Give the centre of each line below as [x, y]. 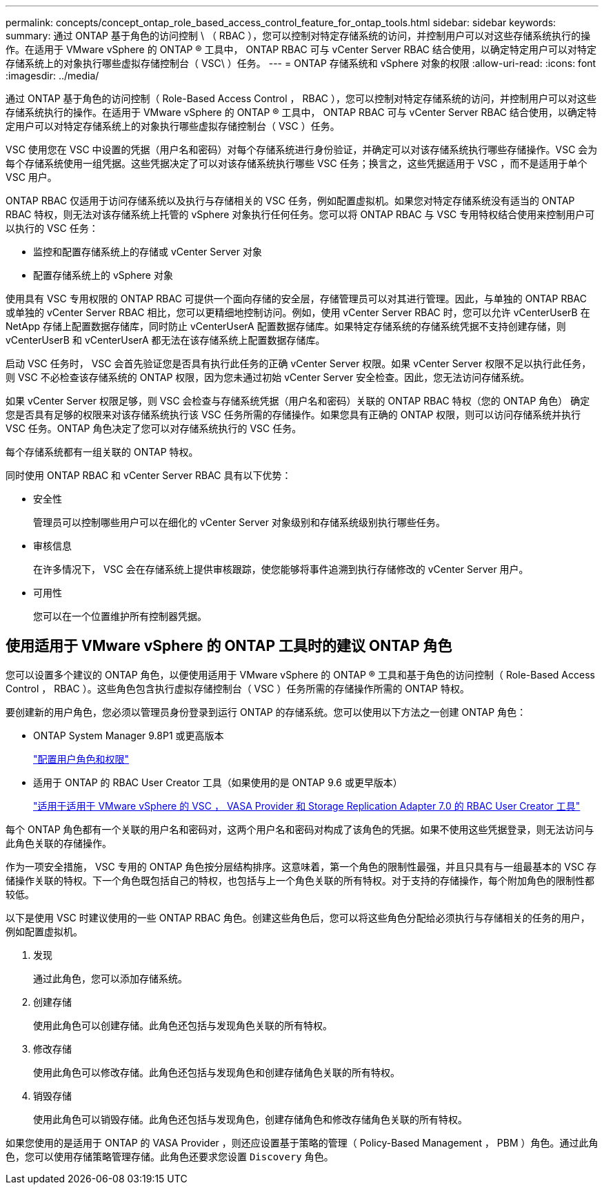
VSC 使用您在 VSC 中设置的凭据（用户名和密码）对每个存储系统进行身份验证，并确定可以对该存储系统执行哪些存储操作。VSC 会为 [302, 149]
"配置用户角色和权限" [81, 759]
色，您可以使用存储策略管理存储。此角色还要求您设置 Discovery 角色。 [170, 1156]
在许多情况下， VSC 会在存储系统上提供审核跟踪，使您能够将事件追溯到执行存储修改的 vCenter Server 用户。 [281, 569]
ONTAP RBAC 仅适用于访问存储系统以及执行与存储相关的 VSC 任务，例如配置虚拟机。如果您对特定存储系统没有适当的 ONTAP [290, 201]
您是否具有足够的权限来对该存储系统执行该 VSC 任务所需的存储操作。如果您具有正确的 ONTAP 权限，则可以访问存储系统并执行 [293, 414]
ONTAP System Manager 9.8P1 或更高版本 [129, 735]
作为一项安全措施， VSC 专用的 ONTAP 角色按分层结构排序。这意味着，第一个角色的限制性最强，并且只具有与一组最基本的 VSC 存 [301, 866]
